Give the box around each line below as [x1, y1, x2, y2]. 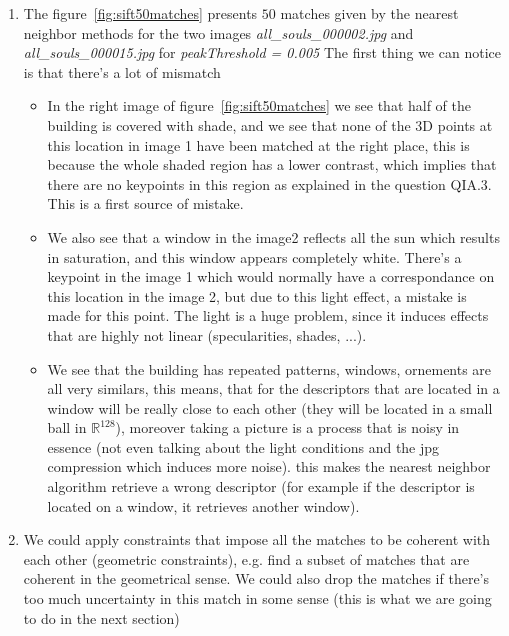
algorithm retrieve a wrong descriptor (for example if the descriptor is [47, 476, 475, 497]
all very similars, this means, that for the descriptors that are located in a [47, 378, 500, 399]
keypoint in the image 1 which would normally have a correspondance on [47, 266, 495, 287]
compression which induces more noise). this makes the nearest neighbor [47, 456, 491, 477]
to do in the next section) [23, 607, 180, 628]
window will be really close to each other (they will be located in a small [47, 397, 493, 418]
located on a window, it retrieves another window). [47, 495, 360, 516]
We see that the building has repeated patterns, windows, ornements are [47, 358, 492, 379]
